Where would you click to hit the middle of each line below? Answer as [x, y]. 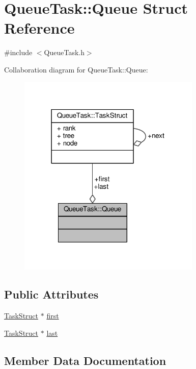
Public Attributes [51, 294]
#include [18, 52]
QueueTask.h [64, 52]
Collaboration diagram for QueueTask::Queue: [76, 69]
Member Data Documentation [85, 360]
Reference [39, 28]
